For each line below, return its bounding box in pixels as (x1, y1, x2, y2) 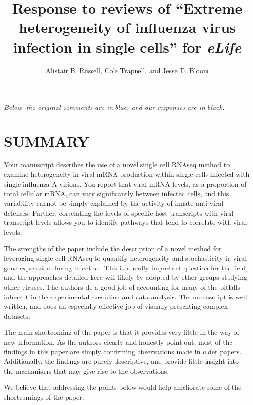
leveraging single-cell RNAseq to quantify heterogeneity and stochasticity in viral (4, 253, 247, 263)
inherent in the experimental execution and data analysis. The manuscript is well (4, 291, 247, 301)
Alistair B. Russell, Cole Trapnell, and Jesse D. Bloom (46, 65, 209, 75)
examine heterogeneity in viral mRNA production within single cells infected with (4, 169, 250, 179)
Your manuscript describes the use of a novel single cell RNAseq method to (4, 159, 230, 169)
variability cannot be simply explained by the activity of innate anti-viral (4, 198, 224, 208)
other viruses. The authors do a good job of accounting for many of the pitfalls (4, 281, 241, 292)
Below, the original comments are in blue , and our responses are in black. (4, 102, 225, 112)
